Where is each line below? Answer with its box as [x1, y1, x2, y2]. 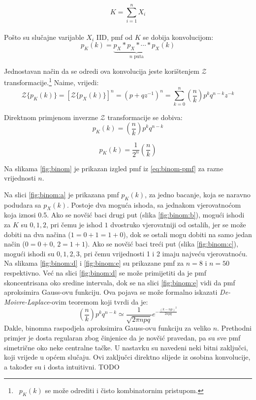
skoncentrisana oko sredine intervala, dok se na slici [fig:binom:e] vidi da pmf [4, 277, 235, 287]
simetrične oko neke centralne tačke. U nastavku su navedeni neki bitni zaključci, [4, 342, 248, 352]
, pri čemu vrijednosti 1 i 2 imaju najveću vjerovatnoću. [79, 248, 248, 258]
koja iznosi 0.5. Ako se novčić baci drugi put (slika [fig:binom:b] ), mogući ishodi [4, 210, 245, 220]
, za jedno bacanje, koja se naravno [145, 189, 251, 199]
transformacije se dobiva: [107, 112, 183, 122]
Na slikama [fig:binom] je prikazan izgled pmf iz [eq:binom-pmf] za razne [4, 163, 224, 173]
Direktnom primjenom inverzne [4, 112, 98, 122]
